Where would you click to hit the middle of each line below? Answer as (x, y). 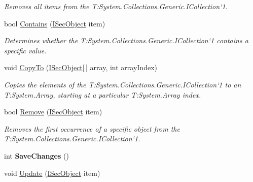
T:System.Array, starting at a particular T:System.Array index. (103, 94)
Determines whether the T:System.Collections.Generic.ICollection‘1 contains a (126, 40)
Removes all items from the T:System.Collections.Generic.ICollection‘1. (116, 6)
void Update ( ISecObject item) (52, 173)
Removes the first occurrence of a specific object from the (92, 128)
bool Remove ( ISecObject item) (53, 112)
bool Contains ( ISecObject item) (55, 23)
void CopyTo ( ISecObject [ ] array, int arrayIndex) (81, 67)
